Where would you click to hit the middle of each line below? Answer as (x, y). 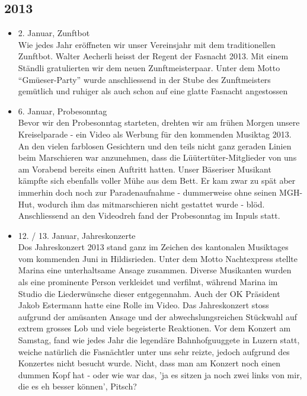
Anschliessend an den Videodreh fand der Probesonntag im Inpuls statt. (149, 215)
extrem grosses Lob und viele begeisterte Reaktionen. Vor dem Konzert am (154, 328)
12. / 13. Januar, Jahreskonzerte (77, 235)
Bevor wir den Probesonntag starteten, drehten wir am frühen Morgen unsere (159, 122)
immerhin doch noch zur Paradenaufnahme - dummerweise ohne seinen (147, 192)
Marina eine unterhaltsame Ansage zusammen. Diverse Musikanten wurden (155, 270)
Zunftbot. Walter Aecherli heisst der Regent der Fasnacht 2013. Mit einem (153, 56)
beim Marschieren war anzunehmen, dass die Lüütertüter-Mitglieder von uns (157, 157)
